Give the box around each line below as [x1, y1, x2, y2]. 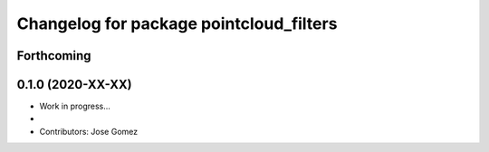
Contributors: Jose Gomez [39, 126, 139, 137]
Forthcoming [16, 48, 91, 63]
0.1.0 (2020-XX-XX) [16, 77, 132, 92]
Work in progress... [39, 100, 110, 112]
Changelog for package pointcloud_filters [16, 14, 338, 33]
